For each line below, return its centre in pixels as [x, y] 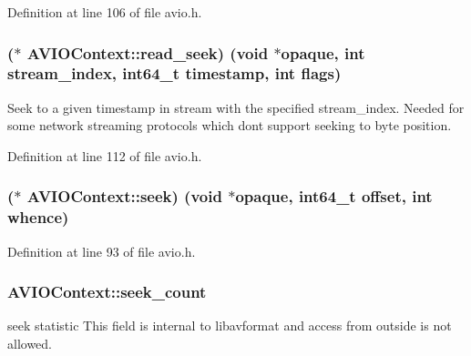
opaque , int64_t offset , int [334, 196]
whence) [38, 217]
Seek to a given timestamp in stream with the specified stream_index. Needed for [236, 107]
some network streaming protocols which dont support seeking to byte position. [230, 125]
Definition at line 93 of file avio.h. [102, 251]
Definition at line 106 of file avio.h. [105, 12]
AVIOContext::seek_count [107, 292]
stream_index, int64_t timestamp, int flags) [174, 73]
